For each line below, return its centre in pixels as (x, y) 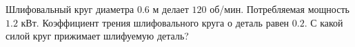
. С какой (324, 22)
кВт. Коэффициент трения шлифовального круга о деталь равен (155, 22)
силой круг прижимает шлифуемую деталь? (97, 36)
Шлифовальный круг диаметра (70, 9)
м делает (171, 9)
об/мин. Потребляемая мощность (280, 9)
